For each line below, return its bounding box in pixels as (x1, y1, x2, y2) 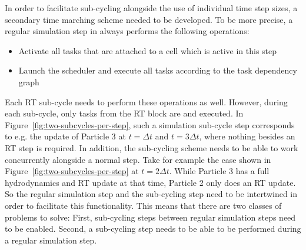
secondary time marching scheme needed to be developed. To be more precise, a (5, 13, 293, 25)
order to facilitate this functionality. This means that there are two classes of (5, 199, 282, 211)
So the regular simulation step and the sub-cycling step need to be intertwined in (5, 188, 298, 200)
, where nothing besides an (199, 130, 295, 142)
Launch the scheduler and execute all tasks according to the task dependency (18, 64, 297, 76)
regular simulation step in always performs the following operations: (5, 25, 250, 37)
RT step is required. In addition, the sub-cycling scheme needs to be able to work (5, 141, 298, 154)
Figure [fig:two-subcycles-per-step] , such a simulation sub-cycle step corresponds (5, 118, 295, 131)
